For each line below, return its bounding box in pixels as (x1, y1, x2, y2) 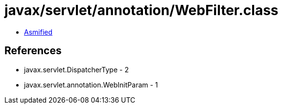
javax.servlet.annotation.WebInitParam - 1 (24, 80, 158, 89)
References (4, 44, 62, 57)
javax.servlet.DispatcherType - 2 (24, 65, 129, 74)
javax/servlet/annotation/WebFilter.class (4, 2, 279, 19)
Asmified (24, 27, 53, 36)
